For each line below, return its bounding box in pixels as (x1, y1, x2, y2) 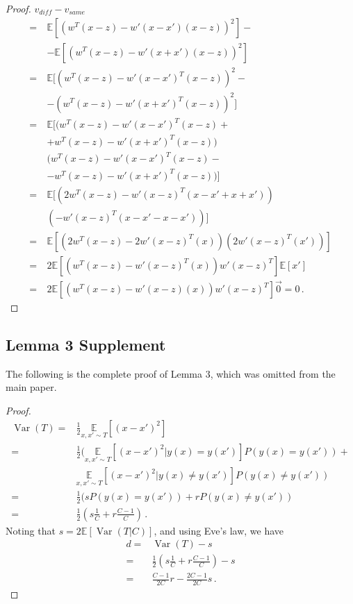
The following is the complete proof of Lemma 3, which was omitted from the (6, 366, 336, 380)
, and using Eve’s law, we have (154, 523, 284, 537)
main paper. (6, 380, 57, 394)
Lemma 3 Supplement (6, 334, 166, 355)
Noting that (6, 523, 56, 537)
